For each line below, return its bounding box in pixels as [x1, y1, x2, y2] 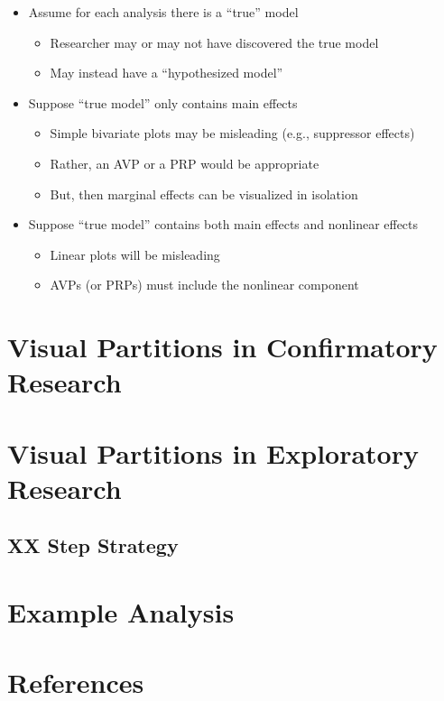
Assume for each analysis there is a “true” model [28, 3, 299, 21]
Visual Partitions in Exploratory [7, 434, 419, 471]
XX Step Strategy [7, 531, 179, 559]
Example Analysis [7, 594, 235, 631]
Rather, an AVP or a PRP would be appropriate [50, 153, 319, 172]
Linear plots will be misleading [50, 244, 220, 263]
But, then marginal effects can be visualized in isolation [50, 184, 358, 203]
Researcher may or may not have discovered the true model [50, 32, 379, 51]
